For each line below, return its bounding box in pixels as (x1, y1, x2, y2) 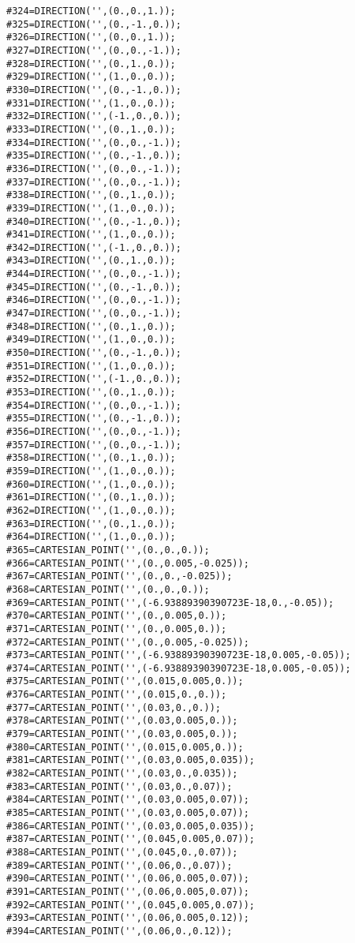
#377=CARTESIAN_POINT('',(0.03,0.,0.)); (6, 702, 222, 713)
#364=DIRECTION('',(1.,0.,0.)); (6, 531, 176, 543)
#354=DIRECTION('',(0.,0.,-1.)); (6, 399, 181, 411)
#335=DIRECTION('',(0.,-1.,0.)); (6, 150, 181, 162)
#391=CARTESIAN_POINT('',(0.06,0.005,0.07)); (6, 885, 249, 897)
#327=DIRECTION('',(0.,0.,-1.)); (6, 44, 181, 56)
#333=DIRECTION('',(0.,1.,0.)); (6, 123, 176, 135)
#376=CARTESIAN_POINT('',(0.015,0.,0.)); (6, 689, 227, 701)
